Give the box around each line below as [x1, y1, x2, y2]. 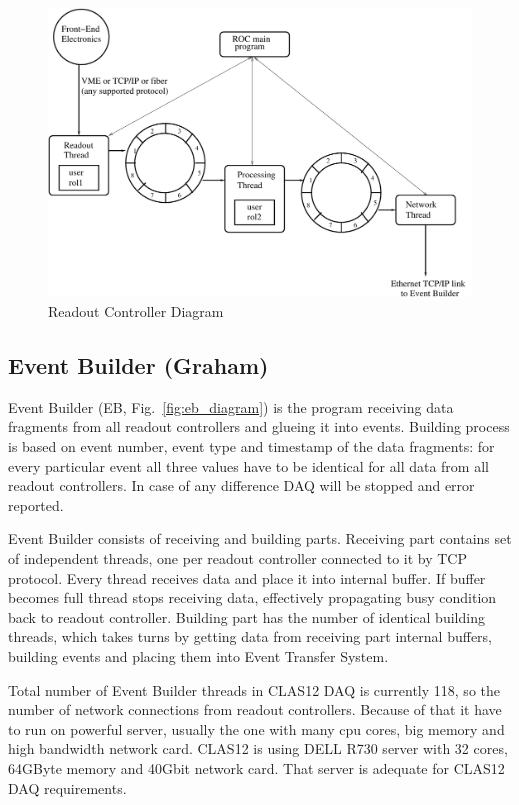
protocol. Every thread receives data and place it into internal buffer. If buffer [8, 567, 486, 588]
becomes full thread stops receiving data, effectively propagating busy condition [8, 587, 497, 608]
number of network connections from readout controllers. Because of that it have [8, 699, 502, 720]
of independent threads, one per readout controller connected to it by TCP [8, 547, 467, 568]
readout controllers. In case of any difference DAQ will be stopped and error [8, 475, 475, 496]
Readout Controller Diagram [48, 301, 224, 322]
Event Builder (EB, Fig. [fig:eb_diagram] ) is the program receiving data [8, 396, 454, 417]
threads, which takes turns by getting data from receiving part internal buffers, [8, 626, 492, 647]
